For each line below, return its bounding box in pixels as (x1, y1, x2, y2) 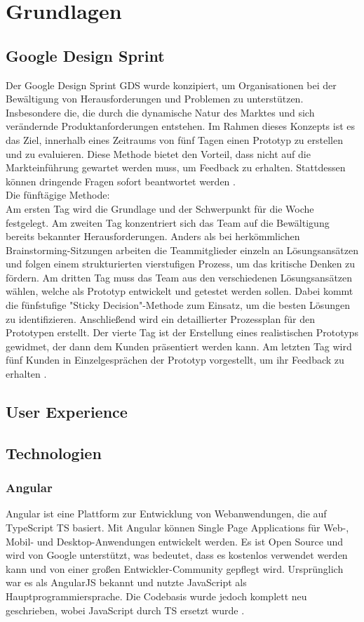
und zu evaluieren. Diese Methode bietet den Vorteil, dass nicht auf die (6, 146, 311, 161)
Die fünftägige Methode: (6, 187, 110, 202)
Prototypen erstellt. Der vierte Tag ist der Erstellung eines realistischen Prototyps (6, 325, 358, 340)
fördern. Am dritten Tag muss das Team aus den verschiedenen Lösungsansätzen (6, 270, 353, 284)
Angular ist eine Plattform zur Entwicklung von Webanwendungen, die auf (6, 506, 327, 521)
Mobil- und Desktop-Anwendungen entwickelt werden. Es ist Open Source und (6, 534, 343, 548)
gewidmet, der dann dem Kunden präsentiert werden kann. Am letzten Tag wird (6, 338, 352, 353)
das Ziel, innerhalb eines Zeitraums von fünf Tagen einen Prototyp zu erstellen (6, 132, 343, 147)
